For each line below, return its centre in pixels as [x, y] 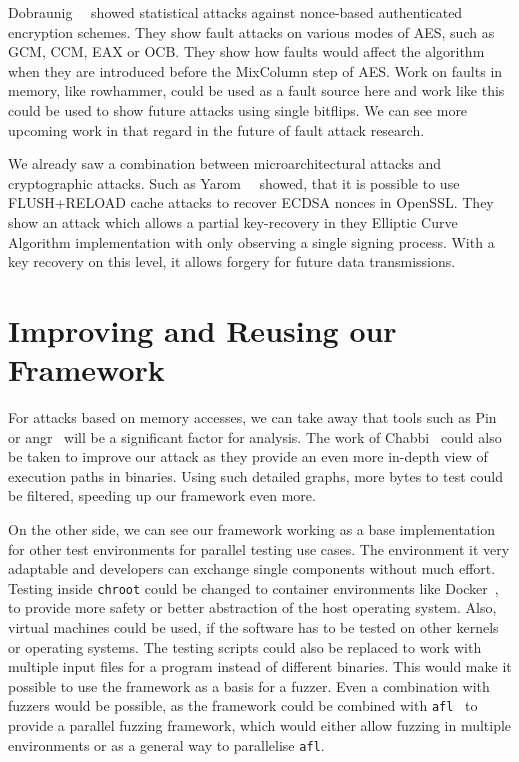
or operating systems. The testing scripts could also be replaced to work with [245, 646]
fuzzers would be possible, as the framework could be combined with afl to [243, 705]
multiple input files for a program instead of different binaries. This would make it [260, 666]
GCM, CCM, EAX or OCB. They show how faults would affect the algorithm [246, 51]
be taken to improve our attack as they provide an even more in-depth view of [248, 456]
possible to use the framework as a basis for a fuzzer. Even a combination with [249, 685]
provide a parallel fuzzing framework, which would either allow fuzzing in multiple [260, 725]
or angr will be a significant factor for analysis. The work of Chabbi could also [255, 436]
